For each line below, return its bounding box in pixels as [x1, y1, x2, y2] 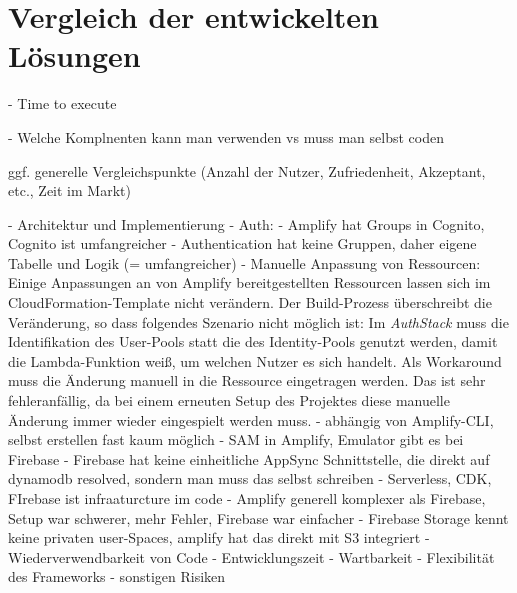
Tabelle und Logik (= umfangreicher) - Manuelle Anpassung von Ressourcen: [8, 252, 481, 273]
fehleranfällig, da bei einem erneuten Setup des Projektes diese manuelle [8, 390, 450, 411]
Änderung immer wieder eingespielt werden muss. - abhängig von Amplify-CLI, [8, 409, 494, 430]
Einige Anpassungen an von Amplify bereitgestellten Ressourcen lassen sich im [8, 272, 491, 293]
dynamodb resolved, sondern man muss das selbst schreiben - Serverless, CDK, [8, 468, 492, 489]
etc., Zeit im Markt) [8, 180, 131, 201]
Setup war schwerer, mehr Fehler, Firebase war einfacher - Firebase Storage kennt [8, 507, 509, 528]
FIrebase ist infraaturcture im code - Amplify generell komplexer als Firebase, [8, 488, 486, 508]
